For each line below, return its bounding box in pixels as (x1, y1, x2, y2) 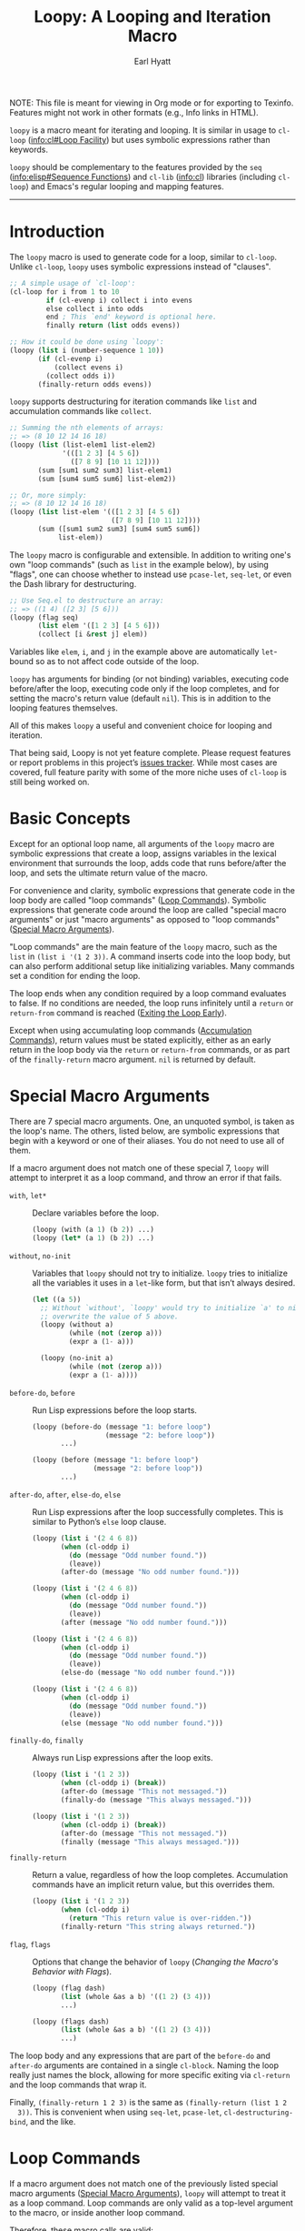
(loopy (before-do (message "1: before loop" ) (32, 1422, 212, 1431)
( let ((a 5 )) (32, 1295, 82, 1304)
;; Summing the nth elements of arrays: (9, 423, 165, 433)
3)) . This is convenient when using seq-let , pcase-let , (17, 2106, 222, 2117)
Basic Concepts (9, 808, 132, 829)
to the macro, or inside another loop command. (9, 2207, 186, 2218)
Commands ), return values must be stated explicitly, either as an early (9, 1035, 271, 1045)
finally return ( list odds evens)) (45, 321, 181, 330)
